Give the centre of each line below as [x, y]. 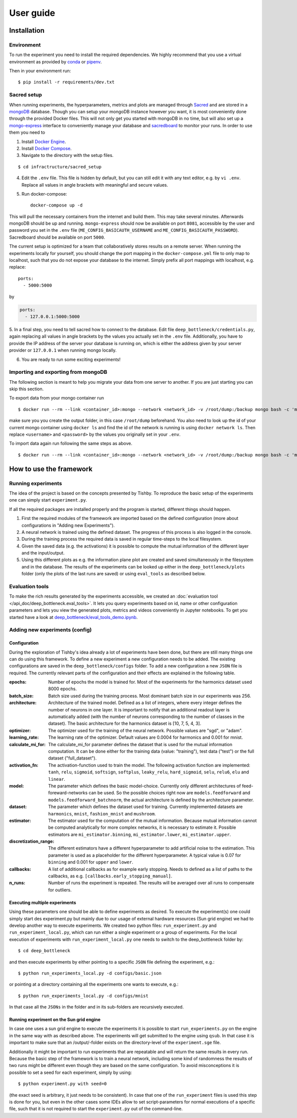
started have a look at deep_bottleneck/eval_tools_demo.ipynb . [74, 617]
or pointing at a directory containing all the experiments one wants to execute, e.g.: [94, 984]
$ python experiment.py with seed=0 [62, 1084]
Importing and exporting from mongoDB [58, 372]
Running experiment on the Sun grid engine [55, 1019]
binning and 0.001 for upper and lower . [91, 862]
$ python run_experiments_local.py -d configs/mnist [83, 996]
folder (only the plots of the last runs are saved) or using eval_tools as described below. [114, 574]
